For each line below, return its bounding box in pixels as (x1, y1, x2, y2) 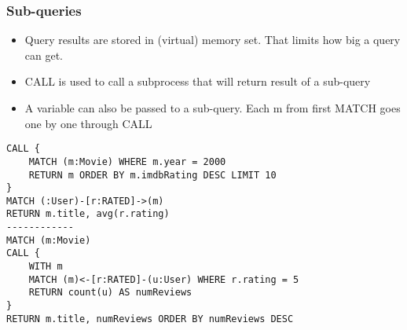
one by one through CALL (24, 115, 152, 131)
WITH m (28, 261, 63, 273)
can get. (24, 46, 64, 63)
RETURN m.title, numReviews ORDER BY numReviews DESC (6, 313, 294, 324)
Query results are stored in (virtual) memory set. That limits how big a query (24, 31, 401, 48)
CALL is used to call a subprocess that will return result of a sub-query (24, 73, 371, 90)
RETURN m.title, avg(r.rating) (6, 208, 170, 220)
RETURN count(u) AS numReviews (28, 287, 192, 299)
